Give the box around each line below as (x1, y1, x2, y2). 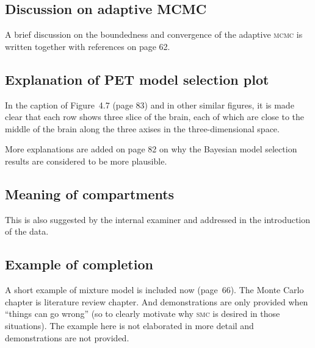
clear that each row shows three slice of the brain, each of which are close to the (5, 110, 305, 123)
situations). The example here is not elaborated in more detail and (5, 319, 254, 332)
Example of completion (5, 255, 153, 274)
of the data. (5, 225, 49, 238)
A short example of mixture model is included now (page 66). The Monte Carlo (5, 283, 304, 296)
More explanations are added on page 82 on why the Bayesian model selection (5, 143, 297, 155)
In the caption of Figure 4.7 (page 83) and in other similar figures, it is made (5, 98, 294, 111)
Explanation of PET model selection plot (5, 69, 269, 88)
